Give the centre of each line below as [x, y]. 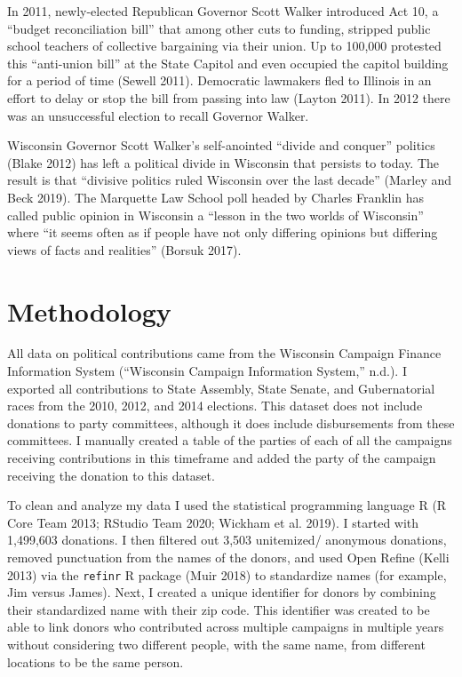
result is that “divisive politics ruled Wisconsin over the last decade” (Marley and [230, 180]
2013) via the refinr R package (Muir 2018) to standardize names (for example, [227, 574]
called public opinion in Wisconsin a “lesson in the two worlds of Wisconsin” [215, 215]
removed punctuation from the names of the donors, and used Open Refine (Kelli [228, 557]
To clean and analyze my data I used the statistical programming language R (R [227, 505]
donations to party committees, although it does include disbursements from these [231, 422]
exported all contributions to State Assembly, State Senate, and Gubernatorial [221, 388]
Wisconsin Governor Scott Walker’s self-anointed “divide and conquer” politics [221, 145]
